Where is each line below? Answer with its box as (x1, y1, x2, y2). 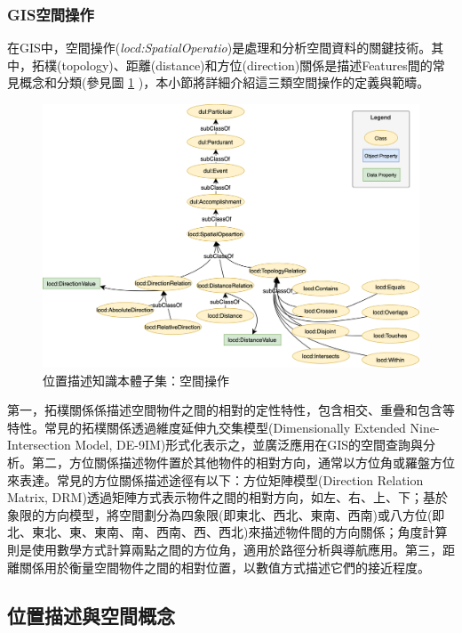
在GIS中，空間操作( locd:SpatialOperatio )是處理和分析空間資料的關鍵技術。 (7, 38, 432, 57)
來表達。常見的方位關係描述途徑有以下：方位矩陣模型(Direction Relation (7, 470, 424, 489)
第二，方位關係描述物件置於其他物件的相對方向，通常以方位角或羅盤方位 (31, 453, 455, 472)
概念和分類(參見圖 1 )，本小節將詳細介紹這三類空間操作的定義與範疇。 (19, 73, 430, 92)
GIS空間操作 (7, 3, 94, 25)
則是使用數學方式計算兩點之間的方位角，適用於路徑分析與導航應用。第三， (7, 540, 442, 558)
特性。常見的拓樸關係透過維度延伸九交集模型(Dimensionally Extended (7, 418, 406, 436)
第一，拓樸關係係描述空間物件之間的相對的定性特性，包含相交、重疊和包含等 (7, 401, 455, 419)
